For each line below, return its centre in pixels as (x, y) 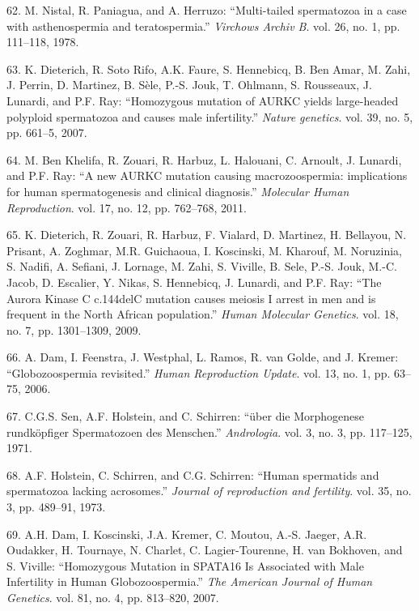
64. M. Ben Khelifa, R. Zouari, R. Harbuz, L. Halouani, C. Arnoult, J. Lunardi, (204, 159)
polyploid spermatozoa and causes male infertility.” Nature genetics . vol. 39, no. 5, (210, 116)
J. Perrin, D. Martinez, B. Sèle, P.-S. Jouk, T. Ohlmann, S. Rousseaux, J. (189, 85)
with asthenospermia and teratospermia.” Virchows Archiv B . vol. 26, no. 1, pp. (203, 26)
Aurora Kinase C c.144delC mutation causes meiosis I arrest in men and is (191, 298)
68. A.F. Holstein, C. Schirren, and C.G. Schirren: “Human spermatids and (193, 474)
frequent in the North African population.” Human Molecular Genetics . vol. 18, (203, 314)
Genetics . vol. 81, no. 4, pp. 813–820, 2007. (113, 597)
